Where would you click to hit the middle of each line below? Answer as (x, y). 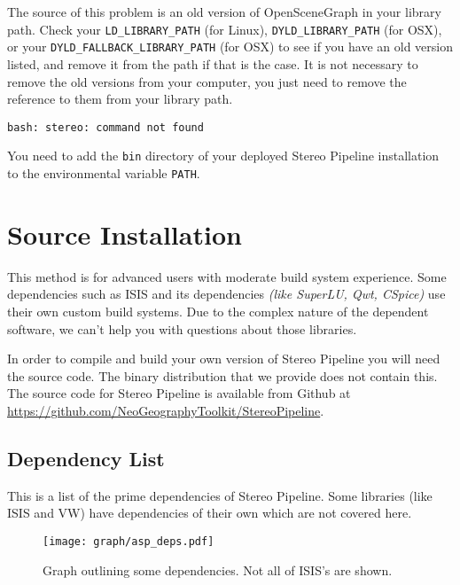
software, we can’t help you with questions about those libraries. (182, 328)
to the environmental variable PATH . (104, 173)
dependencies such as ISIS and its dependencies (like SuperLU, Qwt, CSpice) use (226, 294)
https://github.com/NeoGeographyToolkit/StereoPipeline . (166, 410)
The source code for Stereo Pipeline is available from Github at (179, 393)
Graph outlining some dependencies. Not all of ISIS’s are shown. (218, 569)
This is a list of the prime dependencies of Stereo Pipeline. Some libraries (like (220, 495)
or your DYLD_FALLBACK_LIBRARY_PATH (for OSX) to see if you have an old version (230, 47)
